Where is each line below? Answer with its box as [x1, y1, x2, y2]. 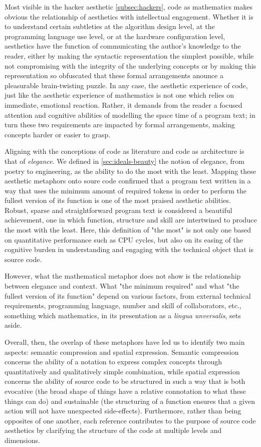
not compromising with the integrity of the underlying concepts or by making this [5, 60, 256, 71]
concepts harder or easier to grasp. [5, 129, 111, 139]
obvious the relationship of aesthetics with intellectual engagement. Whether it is [5, 11, 253, 22]
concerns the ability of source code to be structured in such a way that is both [5, 376, 245, 386]
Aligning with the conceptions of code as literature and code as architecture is [5, 146, 244, 156]
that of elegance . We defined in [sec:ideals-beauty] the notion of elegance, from [5, 155, 244, 166]
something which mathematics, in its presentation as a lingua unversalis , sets [5, 310, 241, 320]
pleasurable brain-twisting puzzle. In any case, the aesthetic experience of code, [5, 80, 248, 90]
